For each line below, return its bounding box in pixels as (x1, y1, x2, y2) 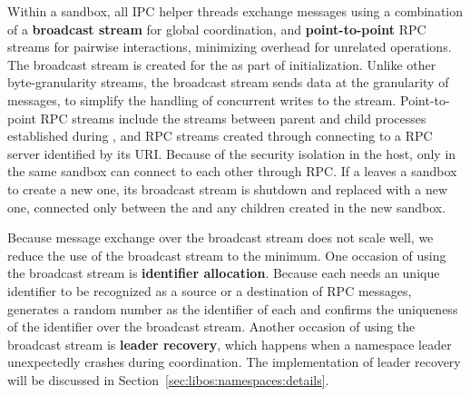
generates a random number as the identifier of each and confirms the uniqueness (7, 299, 458, 318)
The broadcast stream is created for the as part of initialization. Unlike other (7, 54, 436, 74)
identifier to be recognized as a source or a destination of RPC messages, (7, 281, 412, 300)
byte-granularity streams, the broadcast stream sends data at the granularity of (7, 73, 449, 92)
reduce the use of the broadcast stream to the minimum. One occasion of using (7, 245, 446, 264)
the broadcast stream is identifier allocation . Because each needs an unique (7, 263, 440, 282)
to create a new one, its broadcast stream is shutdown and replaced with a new (7, 179, 448, 198)
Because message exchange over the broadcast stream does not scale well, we (7, 228, 434, 247)
